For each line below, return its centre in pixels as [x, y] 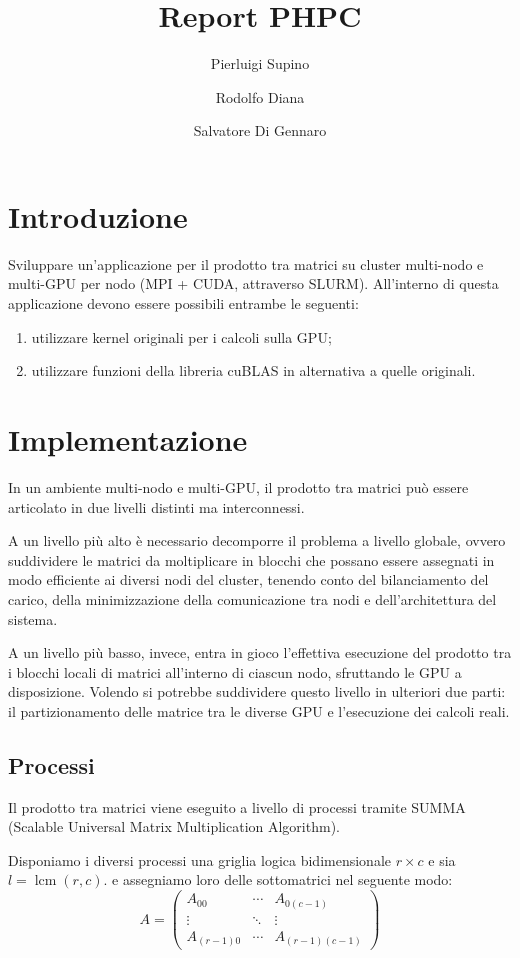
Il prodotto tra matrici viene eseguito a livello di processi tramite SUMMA [237, 806]
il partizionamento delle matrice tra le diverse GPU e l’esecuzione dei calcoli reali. [259, 710]
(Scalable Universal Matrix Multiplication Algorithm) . [174, 826]
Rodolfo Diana [260, 96]
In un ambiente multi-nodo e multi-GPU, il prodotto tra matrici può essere [238, 486]
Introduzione [98, 215]
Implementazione [128, 439]
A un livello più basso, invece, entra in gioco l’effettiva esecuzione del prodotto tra [260, 652]
